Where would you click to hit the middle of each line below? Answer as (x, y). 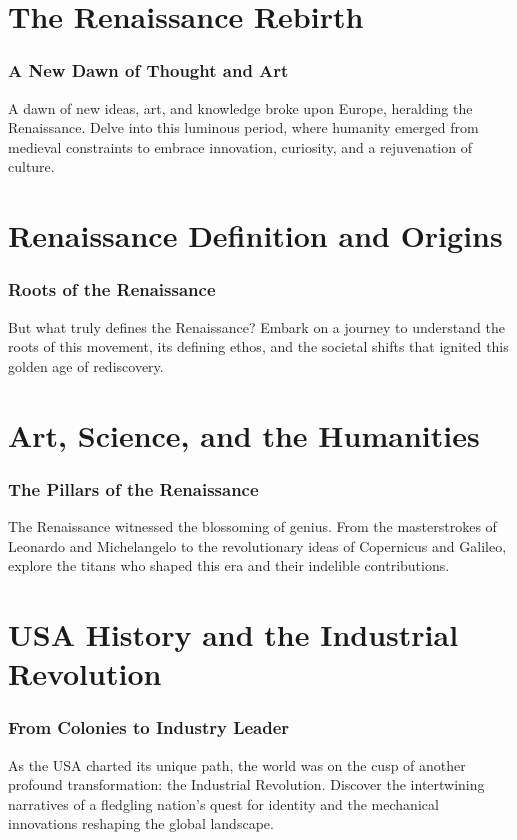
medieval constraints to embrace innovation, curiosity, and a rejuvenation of (240, 146)
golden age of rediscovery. (86, 365)
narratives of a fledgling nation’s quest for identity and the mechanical (223, 803)
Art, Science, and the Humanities (244, 434)
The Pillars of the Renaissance (133, 488)
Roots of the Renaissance (112, 289)
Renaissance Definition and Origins (255, 235)
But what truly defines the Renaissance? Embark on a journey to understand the (256, 326)
